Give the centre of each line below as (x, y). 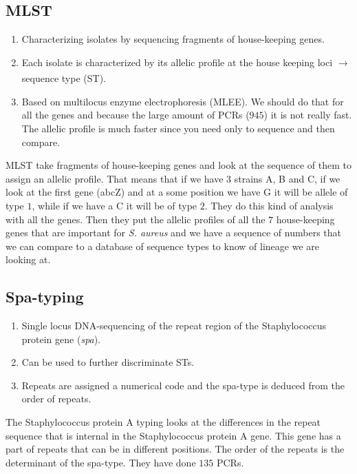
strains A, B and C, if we (287, 178)
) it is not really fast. (308, 115)
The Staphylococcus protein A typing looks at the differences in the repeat (163, 422)
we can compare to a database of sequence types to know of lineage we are (162, 246)
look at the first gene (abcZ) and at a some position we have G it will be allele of (177, 192)
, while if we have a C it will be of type (115, 205)
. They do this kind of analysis (269, 205)
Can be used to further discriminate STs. (108, 362)
